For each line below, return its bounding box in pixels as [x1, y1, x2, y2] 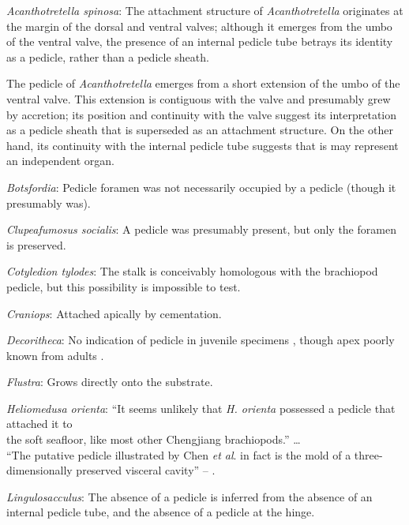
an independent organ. [6, 152, 114, 169]
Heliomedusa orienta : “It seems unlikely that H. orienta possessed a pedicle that [6, 399, 396, 416]
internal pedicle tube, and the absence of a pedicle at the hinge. [6, 504, 315, 520]
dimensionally [6, 462, 73, 478]
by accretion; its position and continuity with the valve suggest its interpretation [6, 106, 397, 122]
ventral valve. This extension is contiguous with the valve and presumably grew [6, 90, 391, 107]
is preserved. [6, 236, 66, 253]
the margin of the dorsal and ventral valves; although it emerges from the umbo [6, 17, 392, 34]
